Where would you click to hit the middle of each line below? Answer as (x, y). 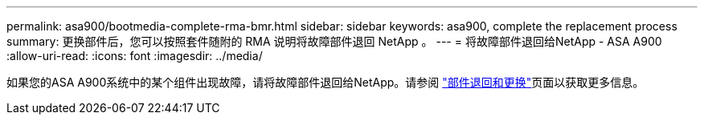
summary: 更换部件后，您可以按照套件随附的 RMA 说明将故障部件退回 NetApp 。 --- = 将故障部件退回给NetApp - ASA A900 (334, 41)
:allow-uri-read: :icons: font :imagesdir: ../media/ (135, 56)
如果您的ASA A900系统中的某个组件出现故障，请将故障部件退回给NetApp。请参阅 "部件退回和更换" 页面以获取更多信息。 (325, 82)
